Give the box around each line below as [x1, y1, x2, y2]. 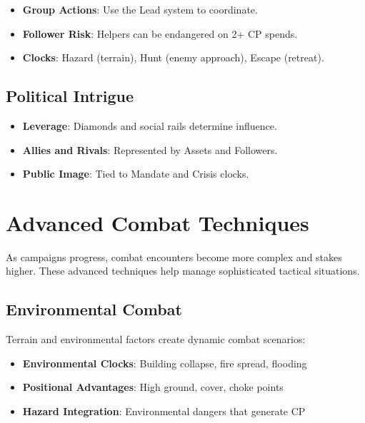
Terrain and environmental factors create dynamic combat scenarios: [6, 332, 306, 347]
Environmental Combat [6, 298, 182, 320]
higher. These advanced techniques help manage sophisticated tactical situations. [6, 263, 360, 278]
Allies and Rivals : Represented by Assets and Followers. [22, 142, 278, 157]
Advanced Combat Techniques [6, 208, 309, 237]
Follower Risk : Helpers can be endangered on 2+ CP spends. [22, 26, 298, 41]
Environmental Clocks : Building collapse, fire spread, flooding [22, 355, 307, 370]
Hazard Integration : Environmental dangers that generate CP [22, 404, 306, 419]
